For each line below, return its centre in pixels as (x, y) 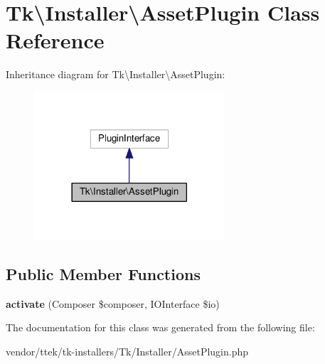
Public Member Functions (103, 273)
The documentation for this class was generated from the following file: (160, 327)
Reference (55, 40)
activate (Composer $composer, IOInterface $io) (113, 303)
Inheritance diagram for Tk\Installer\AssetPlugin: (116, 74)
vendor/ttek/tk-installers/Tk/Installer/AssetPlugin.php (127, 351)
